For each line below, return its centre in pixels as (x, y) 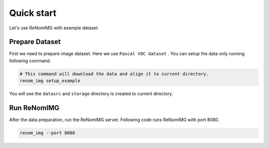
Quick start (33, 13)
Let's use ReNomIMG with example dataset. (54, 28)
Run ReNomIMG (34, 108)
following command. (30, 61)
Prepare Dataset (35, 42)
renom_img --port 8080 (47, 133)
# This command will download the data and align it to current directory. (114, 74)
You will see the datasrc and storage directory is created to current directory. (91, 94)
